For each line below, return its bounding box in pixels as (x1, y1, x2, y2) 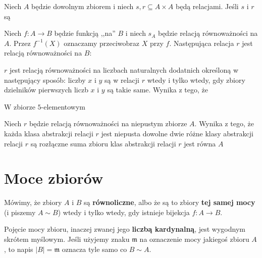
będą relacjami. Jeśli (175, 1, 239, 11)
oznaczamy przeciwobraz (64, 37, 140, 48)
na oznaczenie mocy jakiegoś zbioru (139, 234, 249, 244)
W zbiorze (4, 101, 35, 112)
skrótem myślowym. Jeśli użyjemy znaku (4, 234, 130, 244)
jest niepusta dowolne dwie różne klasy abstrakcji (101, 128, 253, 138)
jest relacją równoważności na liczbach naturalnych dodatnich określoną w (9, 64, 239, 75)
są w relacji (104, 74, 140, 85)
